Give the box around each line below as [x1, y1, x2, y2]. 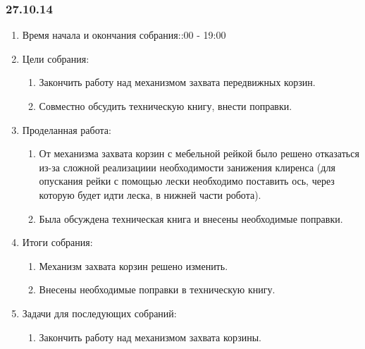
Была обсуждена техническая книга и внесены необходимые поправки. [39, 211, 343, 226]
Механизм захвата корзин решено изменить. [39, 258, 228, 273]
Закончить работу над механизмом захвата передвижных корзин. [39, 75, 316, 90]
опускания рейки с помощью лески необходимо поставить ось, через [39, 173, 335, 188]
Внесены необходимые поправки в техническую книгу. [39, 282, 276, 297]
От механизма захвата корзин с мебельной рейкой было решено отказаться [39, 146, 359, 161]
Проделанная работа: [22, 122, 111, 137]
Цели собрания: [22, 51, 89, 66]
